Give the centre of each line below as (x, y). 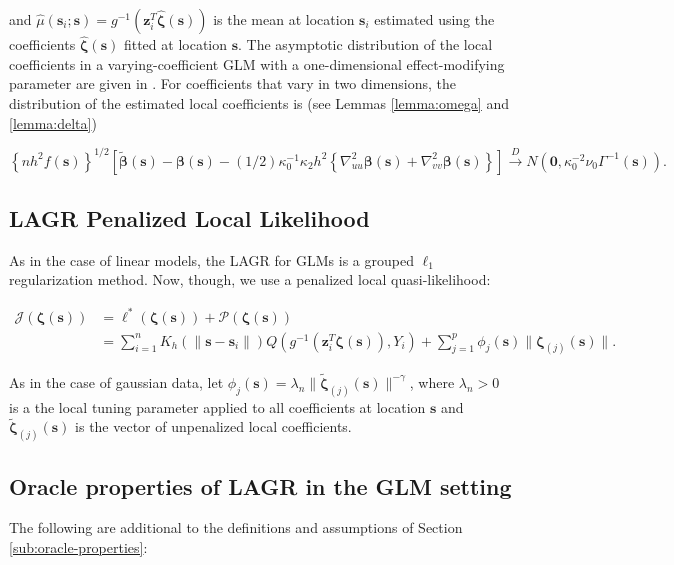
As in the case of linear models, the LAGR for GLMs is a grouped (211, 259)
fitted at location (175, 44)
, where (432, 381)
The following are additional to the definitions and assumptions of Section (236, 527)
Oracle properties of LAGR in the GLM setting (260, 485)
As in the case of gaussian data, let (116, 381)
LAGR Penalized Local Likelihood (189, 218)
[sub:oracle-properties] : (78, 547)
